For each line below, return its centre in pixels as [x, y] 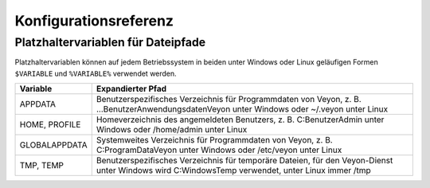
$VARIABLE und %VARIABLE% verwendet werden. [96, 73]
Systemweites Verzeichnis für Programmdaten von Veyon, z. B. [215, 140]
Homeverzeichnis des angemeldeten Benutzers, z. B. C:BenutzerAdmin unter [240, 119]
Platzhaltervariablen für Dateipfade [110, 42]
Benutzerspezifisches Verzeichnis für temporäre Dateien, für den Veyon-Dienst [244, 161]
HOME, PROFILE [50, 125]
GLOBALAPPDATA [53, 145]
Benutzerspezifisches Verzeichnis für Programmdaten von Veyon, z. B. [229, 100]
